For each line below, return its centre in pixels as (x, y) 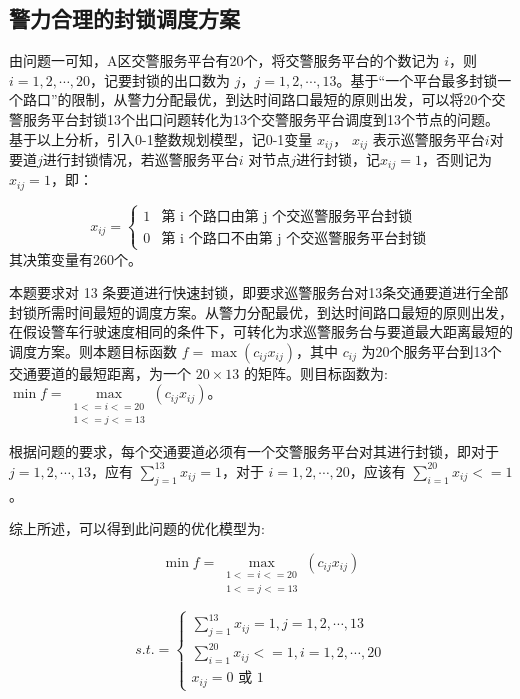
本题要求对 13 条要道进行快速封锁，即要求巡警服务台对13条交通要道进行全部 (259, 292)
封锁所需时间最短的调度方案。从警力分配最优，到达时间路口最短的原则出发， (261, 311)
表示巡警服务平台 (428, 138)
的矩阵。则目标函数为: (315, 372)
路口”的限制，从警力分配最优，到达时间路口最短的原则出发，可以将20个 (257, 99)
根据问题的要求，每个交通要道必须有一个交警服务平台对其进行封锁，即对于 (254, 451)
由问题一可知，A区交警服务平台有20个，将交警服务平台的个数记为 (224, 60)
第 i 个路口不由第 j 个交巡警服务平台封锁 (294, 239)
